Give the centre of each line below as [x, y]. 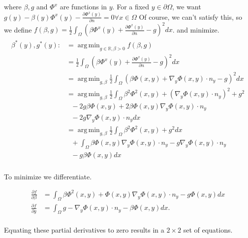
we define [18, 29]
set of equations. [208, 230]
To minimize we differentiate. [48, 176]
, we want [187, 6]
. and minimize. [196, 29]
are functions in [83, 6]
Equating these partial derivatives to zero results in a [84, 230]
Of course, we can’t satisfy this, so [191, 17]
